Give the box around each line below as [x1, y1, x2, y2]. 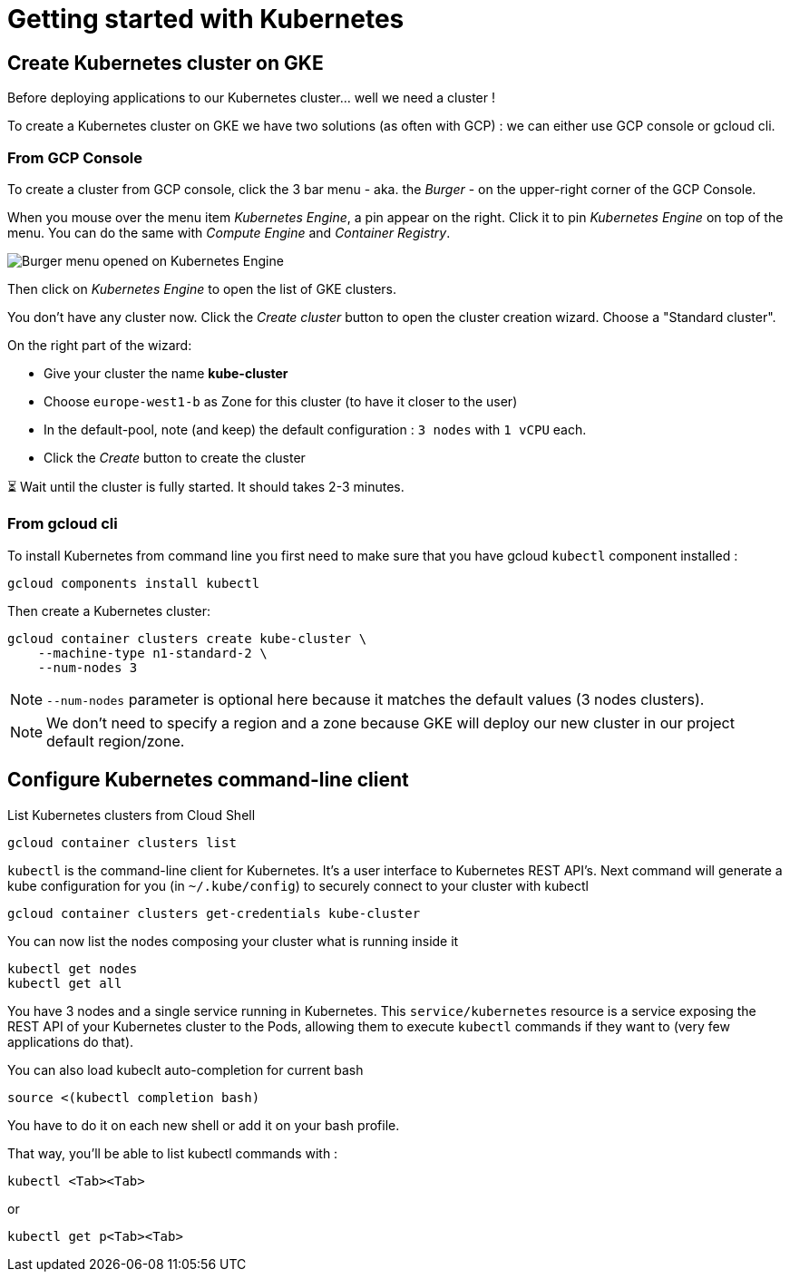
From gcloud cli [7, 514, 118, 533]
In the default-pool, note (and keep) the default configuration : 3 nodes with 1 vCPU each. [44, 421, 587, 437]
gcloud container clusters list [7, 835, 237, 850]
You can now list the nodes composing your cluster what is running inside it [7, 932, 459, 949]
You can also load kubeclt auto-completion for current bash [7, 1061, 364, 1078]
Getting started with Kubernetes [7, 4, 405, 34]
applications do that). [7, 1033, 134, 1050]
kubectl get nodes [7, 961, 138, 976]
